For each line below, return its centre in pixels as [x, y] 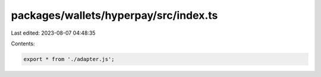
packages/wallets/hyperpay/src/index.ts [114, 15]
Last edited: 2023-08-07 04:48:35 [53, 33]
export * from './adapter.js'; [69, 59]
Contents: [23, 43]
